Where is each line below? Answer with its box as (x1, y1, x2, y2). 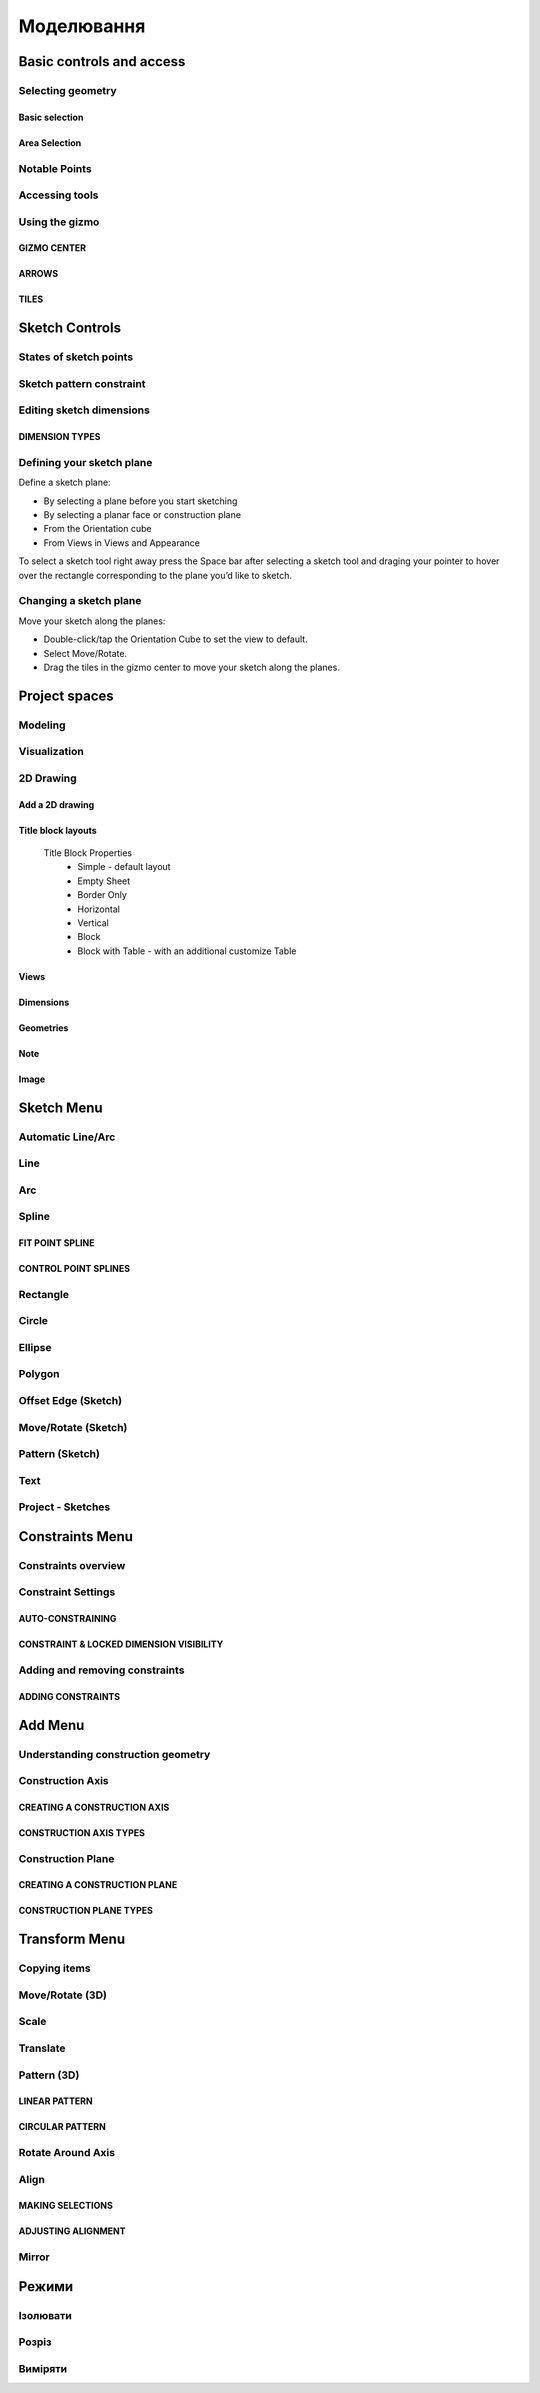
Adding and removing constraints (18, 1663, 185, 1677)
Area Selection (18, 136, 82, 149)
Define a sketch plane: (18, 476, 111, 489)
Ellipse (18, 1340, 52, 1354)
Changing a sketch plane (18, 594, 142, 608)
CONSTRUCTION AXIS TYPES (18, 1826, 145, 1839)
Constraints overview (18, 1558, 126, 1572)
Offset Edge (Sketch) (18, 1394, 123, 1408)
